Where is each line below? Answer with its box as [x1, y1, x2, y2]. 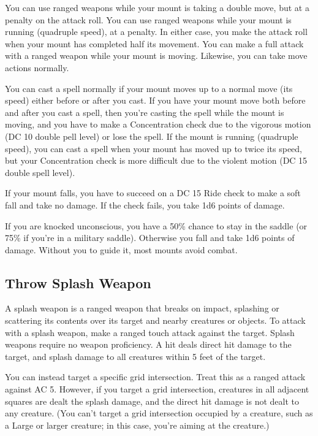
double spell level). [5, 166, 75, 178]
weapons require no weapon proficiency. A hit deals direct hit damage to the [5, 338, 292, 351]
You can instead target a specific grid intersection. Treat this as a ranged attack [5, 370, 306, 383]
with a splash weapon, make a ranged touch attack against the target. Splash [5, 326, 295, 338]
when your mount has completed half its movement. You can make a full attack [5, 37, 304, 50]
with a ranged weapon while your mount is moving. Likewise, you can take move [5, 49, 308, 62]
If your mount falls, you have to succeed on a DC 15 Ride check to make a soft [5, 186, 301, 199]
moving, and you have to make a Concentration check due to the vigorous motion [5, 118, 311, 131]
